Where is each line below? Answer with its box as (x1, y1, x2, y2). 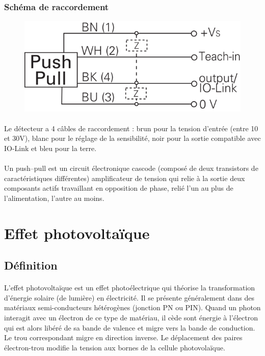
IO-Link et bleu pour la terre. (4, 142, 97, 153)
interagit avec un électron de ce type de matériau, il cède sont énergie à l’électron (4, 312, 258, 323)
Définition (4, 257, 58, 273)
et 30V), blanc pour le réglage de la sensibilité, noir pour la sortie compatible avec (4, 133, 261, 143)
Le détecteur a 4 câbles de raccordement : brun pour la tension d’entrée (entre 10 (4, 123, 258, 133)
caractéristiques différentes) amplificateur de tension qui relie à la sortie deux (4, 172, 245, 183)
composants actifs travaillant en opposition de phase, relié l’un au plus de (4, 183, 233, 193)
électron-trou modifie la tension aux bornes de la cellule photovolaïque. (4, 342, 225, 352)
